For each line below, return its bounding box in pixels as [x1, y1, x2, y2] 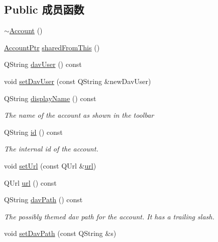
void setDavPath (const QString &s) [4, 228, 117, 238]
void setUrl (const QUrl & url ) [4, 160, 96, 171]
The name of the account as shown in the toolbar [4, 110, 154, 120]
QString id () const [4, 126, 63, 137]
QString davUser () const [4, 59, 82, 69]
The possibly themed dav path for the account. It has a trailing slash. [4, 211, 214, 221]
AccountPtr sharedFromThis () [4, 42, 100, 52]
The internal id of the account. [4, 143, 98, 154]
